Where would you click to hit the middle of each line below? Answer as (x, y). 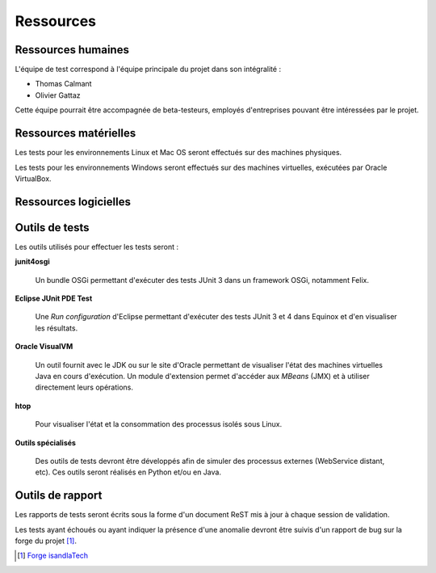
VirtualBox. (33, 179)
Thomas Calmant (63, 84)
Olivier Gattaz (58, 95)
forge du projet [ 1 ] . (46, 541)
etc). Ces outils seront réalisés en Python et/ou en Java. (128, 472)
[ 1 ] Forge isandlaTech (53, 556)
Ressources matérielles (75, 133)
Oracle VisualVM (44, 347)
